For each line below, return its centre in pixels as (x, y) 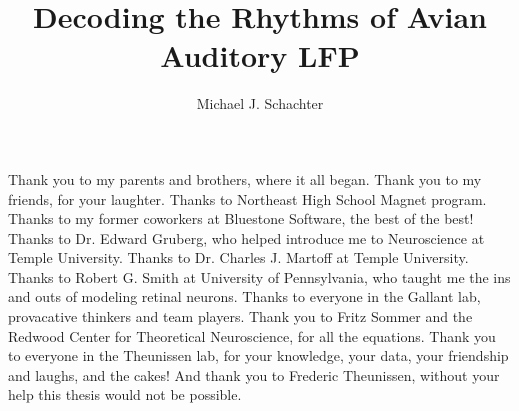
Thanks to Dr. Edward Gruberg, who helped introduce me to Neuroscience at (246, 237)
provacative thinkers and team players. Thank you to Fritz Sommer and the (240, 316)
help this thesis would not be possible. (125, 394)
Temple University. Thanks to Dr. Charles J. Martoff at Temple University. (238, 257)
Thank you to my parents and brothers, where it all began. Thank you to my (245, 178)
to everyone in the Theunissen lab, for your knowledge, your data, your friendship (258, 355)
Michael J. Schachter (260, 103)
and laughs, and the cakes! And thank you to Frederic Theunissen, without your (254, 374)
